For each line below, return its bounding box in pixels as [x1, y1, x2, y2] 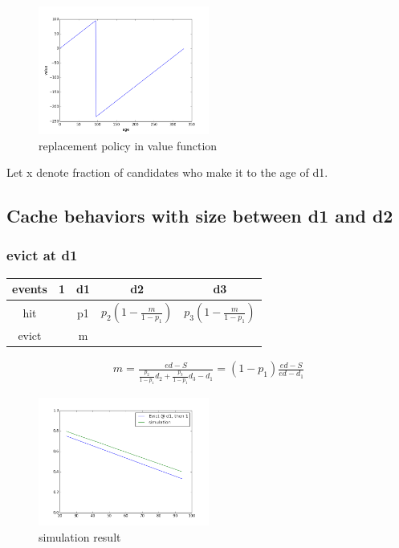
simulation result [39, 528, 121, 545]
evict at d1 [6, 245, 78, 265]
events [12, 280, 47, 297]
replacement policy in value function [39, 137, 218, 153]
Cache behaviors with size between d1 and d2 [6, 203, 393, 228]
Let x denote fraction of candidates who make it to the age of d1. [6, 164, 328, 181]
